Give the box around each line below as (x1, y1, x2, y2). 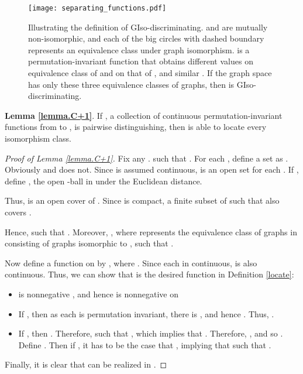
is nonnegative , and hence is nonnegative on (18, 287, 178, 300)
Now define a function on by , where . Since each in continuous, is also (5, 256, 257, 269)
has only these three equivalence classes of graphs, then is (28, 78, 235, 90)
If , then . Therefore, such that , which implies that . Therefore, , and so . (18, 327, 283, 339)
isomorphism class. (5, 132, 71, 144)
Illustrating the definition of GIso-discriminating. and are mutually (28, 20, 268, 33)
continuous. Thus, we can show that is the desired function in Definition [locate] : (5, 268, 294, 280)
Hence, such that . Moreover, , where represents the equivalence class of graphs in (5, 225, 297, 238)
